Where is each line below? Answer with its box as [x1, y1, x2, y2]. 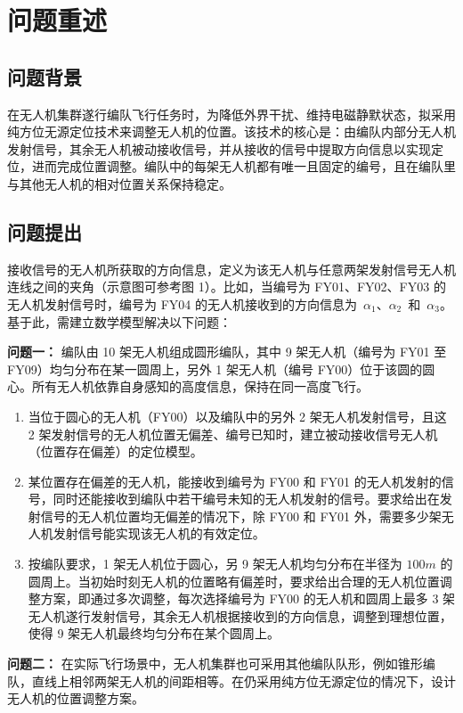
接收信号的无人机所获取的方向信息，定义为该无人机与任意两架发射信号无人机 [7, 259, 456, 278]
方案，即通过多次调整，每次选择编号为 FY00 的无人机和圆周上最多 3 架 [40, 589, 456, 608]
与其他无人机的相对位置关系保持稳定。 [7, 174, 231, 193]
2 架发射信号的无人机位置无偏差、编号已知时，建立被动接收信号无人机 [28, 424, 438, 443]
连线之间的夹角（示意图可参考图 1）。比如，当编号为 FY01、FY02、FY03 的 [7, 277, 446, 296]
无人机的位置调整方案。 [7, 689, 144, 708]
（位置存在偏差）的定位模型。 [28, 442, 203, 461]
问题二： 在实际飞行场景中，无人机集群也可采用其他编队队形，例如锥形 [7, 654, 423, 673]
